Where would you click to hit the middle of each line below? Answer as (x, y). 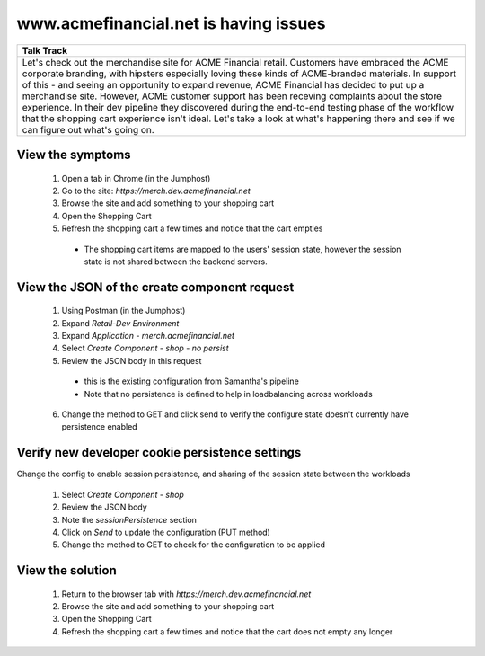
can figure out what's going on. (88, 129)
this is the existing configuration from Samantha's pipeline (192, 381)
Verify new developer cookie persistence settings (159, 452)
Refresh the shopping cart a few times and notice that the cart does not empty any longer (227, 631)
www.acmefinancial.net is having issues (171, 23)
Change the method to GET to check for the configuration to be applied (194, 545)
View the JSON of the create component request (155, 287)
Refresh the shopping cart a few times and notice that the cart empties (192, 228)
